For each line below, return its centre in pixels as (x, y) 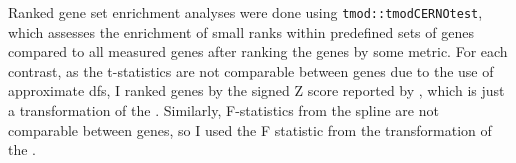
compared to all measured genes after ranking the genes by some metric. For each (258, 51)
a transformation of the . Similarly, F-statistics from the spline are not (223, 110)
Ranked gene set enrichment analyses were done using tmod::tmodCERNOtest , (245, 12)
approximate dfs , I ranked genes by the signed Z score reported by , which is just (256, 90)
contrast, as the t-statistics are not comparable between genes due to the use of (251, 70)
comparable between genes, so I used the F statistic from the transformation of (250, 129)
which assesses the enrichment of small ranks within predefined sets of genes (241, 31)
